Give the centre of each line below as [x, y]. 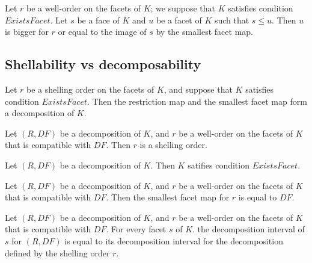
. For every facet [136, 229]
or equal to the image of [102, 32]
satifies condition [219, 165]
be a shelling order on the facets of [90, 89]
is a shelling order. [173, 145]
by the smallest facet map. [204, 32]
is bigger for [27, 32]
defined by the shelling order [57, 252]
